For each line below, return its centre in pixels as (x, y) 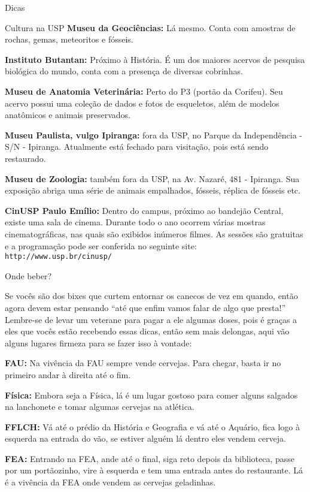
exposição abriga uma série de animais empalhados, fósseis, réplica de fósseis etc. (153, 190)
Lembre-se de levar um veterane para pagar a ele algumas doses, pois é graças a (151, 319)
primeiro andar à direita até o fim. (68, 374)
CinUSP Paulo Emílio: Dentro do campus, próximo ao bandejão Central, (144, 210)
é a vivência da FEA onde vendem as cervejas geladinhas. (110, 482)
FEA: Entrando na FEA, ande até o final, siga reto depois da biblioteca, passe (150, 458)
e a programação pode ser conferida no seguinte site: (101, 245)
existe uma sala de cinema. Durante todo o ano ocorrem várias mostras (135, 222)
